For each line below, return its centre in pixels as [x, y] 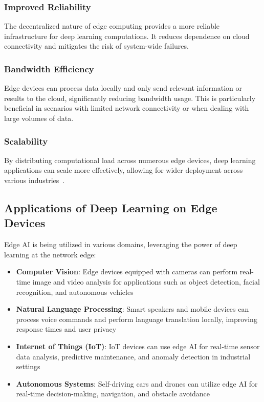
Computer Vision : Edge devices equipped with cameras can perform [127, 272]
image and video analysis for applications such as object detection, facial [146, 281]
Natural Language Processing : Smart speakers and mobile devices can [133, 309]
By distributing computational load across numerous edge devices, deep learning [130, 160]
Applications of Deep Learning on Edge [111, 207]
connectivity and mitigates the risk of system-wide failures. [96, 46]
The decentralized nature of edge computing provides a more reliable [112, 26]
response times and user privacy [66, 329]
